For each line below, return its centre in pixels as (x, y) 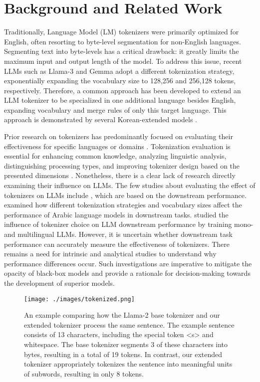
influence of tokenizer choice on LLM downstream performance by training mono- (129, 224)
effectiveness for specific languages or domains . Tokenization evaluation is (117, 146)
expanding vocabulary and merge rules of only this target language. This (115, 109)
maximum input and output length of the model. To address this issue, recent (123, 61)
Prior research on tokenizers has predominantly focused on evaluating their (119, 136)
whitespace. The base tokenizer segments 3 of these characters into (126, 344)
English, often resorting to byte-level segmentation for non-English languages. (123, 41)
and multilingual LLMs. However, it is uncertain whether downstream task (118, 234)
